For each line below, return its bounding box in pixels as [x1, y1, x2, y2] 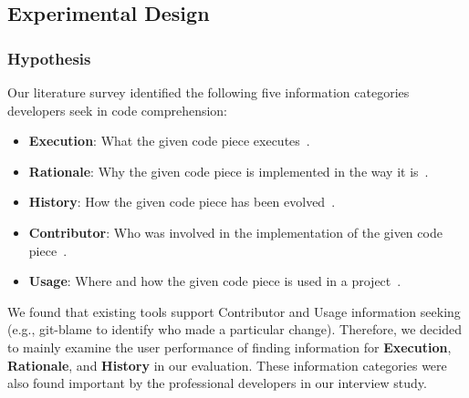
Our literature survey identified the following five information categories [7, 83, 410, 101]
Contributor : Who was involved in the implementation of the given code [28, 222, 443, 241]
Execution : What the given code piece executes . [28, 131, 310, 150]
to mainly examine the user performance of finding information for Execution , [7, 337, 452, 356]
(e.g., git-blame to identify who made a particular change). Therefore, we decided [7, 320, 462, 339]
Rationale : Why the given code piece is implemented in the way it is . [28, 161, 429, 180]
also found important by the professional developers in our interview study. [7, 373, 427, 393]
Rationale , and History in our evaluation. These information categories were [7, 355, 447, 374]
